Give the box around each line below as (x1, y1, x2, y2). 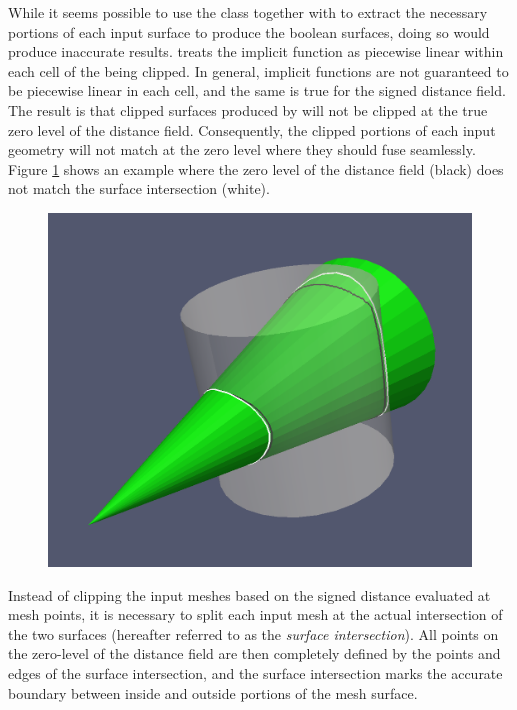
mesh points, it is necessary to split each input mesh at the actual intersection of (8, 604, 503, 625)
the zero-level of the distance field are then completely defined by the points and (8, 643, 501, 664)
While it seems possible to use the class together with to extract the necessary (8, 2, 488, 22)
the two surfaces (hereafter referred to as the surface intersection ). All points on (8, 623, 499, 644)
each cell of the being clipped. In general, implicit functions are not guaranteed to (8, 60, 509, 81)
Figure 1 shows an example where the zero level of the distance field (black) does (8, 158, 504, 179)
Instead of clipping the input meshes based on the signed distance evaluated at (8, 584, 491, 605)
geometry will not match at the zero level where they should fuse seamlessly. (8, 139, 476, 160)
